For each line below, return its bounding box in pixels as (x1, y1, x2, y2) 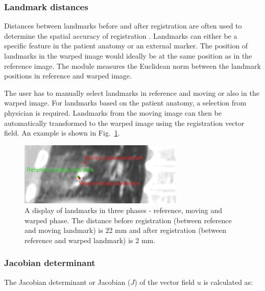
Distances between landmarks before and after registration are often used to (4, 20, 242, 31)
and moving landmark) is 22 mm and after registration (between (25, 225, 227, 235)
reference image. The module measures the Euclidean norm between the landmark (4, 60, 261, 71)
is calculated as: (203, 276, 253, 287)
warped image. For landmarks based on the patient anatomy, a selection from (4, 97, 247, 108)
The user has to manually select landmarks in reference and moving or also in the (4, 87, 259, 98)
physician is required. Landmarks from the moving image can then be (4, 107, 222, 118)
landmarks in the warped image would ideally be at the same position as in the (4, 50, 252, 61)
